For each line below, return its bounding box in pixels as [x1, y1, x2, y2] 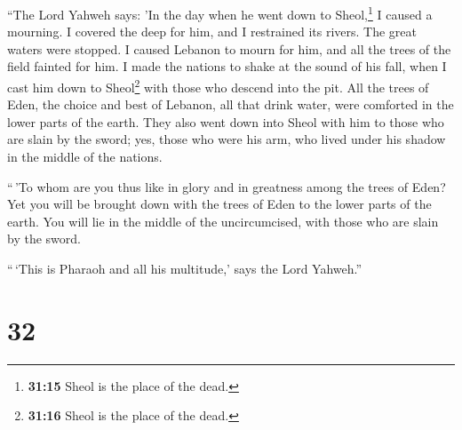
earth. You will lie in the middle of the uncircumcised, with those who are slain [7, 211, 439, 230]
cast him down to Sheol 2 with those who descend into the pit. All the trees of [7, 76, 429, 96]
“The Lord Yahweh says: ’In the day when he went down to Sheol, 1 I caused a [7, 3, 433, 23]
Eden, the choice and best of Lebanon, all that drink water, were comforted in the [7, 95, 454, 114]
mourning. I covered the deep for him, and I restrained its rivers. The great [7, 22, 417, 41]
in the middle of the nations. [7, 147, 163, 166]
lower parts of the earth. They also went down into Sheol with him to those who [7, 112, 444, 131]
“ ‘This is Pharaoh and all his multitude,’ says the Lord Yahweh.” [7, 259, 362, 278]
